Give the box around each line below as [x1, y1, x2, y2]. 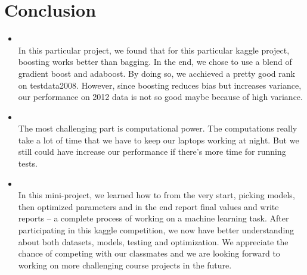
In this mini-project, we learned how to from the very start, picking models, [18, 189, 295, 201]
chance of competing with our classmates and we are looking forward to [18, 247, 280, 260]
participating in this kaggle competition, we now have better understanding [18, 224, 294, 236]
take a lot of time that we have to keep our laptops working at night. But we [18, 133, 299, 146]
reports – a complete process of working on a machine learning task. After [18, 212, 289, 224]
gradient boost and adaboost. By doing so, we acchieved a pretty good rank [18, 67, 295, 79]
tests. [18, 157, 38, 170]
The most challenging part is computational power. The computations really [18, 122, 297, 135]
